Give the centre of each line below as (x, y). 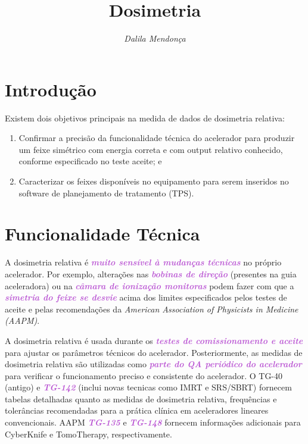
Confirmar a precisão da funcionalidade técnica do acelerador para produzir (157, 138)
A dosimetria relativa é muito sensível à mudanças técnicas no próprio (143, 262)
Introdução (51, 89)
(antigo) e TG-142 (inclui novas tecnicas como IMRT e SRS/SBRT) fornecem (148, 387)
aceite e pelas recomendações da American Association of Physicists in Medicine (152, 309)
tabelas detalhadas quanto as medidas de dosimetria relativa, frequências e (141, 398)
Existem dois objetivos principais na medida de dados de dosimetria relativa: (145, 118)
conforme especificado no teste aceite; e (90, 161)
